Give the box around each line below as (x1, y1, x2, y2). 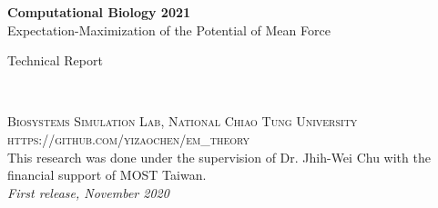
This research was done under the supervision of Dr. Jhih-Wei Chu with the (7, 147, 431, 166)
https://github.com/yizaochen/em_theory (7, 129, 250, 148)
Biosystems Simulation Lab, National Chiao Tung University (7, 112, 358, 131)
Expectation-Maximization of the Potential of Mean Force (7, 20, 331, 39)
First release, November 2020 (7, 183, 169, 202)
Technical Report (7, 51, 103, 70)
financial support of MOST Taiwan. (7, 165, 207, 184)
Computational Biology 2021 (7, 3, 191, 21)
